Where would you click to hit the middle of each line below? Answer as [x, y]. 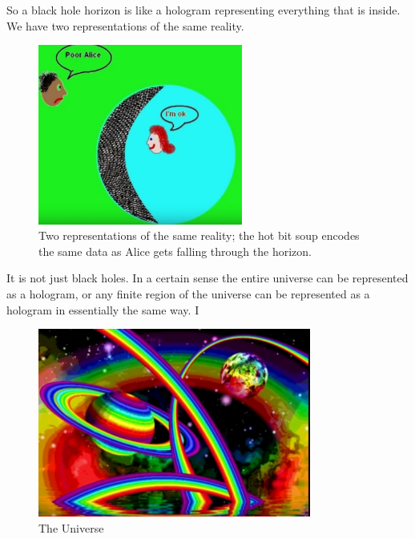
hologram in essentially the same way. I [103, 309]
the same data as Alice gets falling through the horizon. [175, 251]
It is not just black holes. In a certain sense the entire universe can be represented [207, 278]
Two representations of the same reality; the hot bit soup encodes [199, 235]
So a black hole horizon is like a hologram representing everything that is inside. [203, 10]
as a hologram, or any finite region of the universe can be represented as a [188, 294]
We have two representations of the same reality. [125, 25]
